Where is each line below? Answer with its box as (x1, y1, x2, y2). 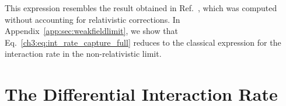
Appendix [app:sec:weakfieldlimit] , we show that (5, 25, 178, 37)
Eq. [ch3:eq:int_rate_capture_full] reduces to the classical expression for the (5, 36, 281, 48)
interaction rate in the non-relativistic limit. (5, 47, 162, 60)
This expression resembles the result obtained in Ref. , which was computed (5, 2, 277, 13)
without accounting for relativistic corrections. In (5, 13, 180, 25)
